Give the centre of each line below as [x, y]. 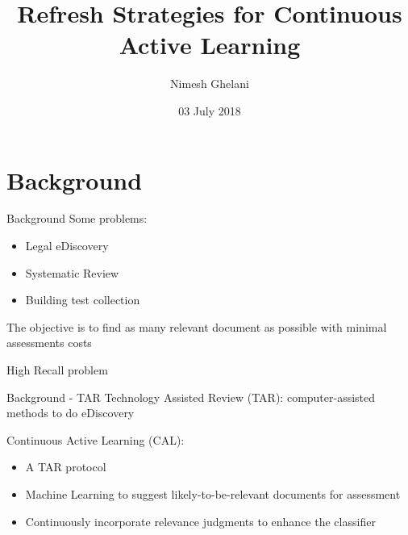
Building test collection [83, 300]
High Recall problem [57, 370]
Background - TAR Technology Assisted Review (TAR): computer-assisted [191, 397]
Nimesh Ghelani [210, 84]
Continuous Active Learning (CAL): [96, 439]
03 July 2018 [210, 110]
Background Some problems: [77, 218]
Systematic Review [72, 272]
